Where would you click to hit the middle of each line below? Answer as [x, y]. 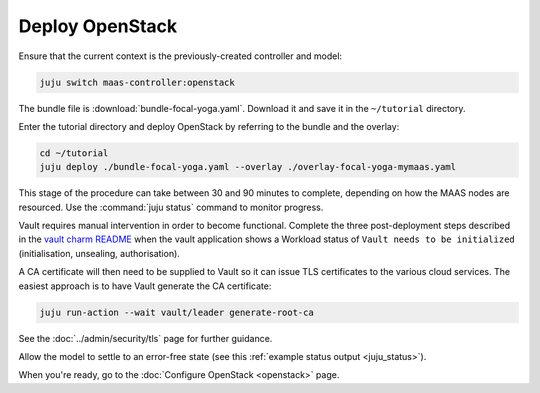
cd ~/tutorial [74, 153]
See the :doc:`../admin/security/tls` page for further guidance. [145, 338]
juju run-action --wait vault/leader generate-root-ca [176, 312]
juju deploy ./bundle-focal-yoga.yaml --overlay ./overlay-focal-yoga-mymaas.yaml [248, 167]
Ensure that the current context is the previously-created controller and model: [180, 56]
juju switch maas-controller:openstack [137, 82]
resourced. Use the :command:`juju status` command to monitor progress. [171, 207]
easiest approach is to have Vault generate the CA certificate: [145, 286]
